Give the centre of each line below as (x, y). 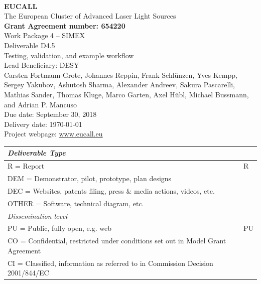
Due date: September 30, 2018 (50, 114)
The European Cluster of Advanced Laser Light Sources (90, 16)
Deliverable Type (37, 153)
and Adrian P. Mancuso (41, 104)
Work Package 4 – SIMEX (45, 35)
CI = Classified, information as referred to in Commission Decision (110, 263)
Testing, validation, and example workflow (69, 55)
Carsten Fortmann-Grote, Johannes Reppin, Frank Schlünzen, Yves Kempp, (121, 75)
